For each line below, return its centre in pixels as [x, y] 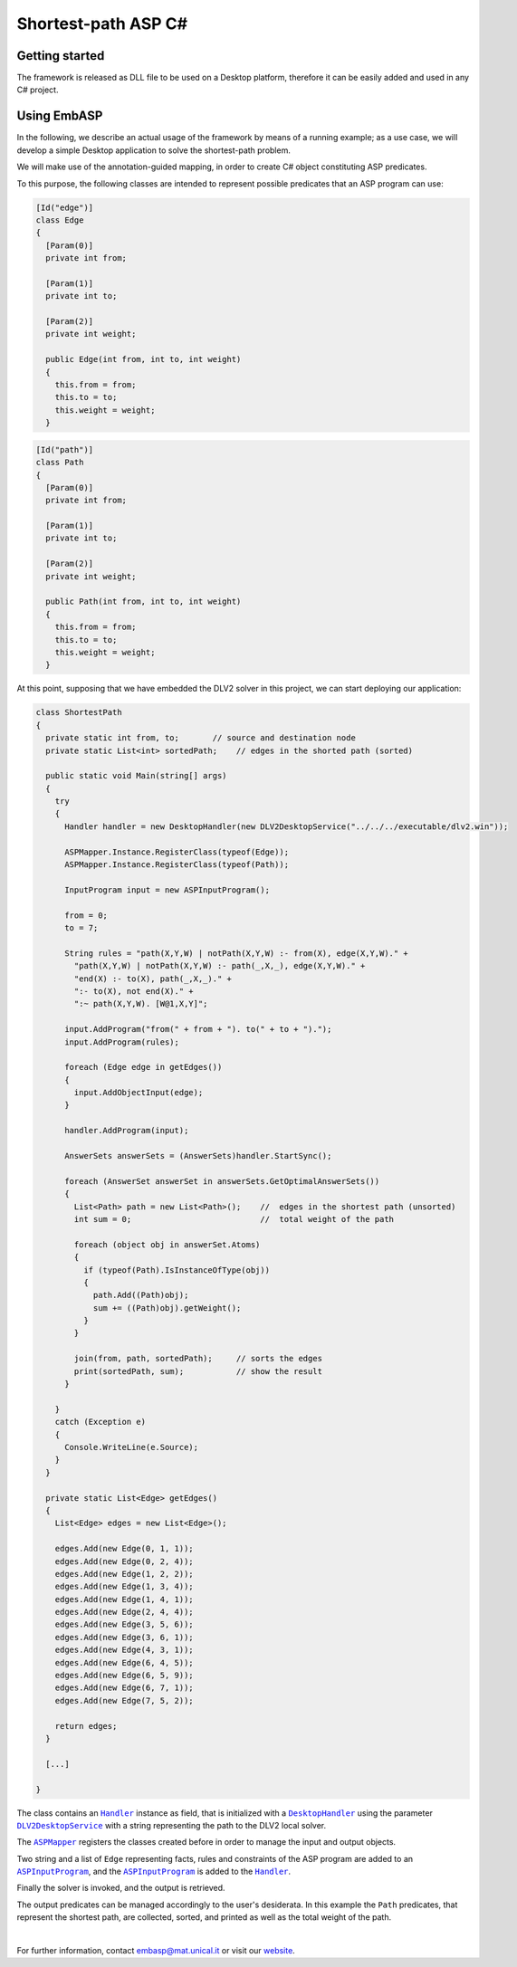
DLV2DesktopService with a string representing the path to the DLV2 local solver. [172, 1825]
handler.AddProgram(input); [127, 1131]
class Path [60, 463]
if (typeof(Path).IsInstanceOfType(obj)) [177, 1270]
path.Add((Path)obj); [141, 1295]
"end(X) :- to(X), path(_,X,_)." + [153, 979]
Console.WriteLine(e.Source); [132, 1447]
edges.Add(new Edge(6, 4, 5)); [124, 1662]
